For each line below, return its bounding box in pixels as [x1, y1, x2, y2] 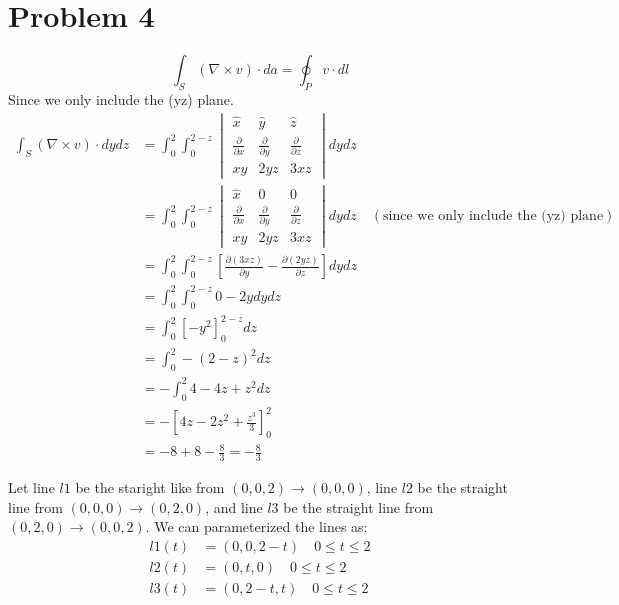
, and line [205, 496, 263, 517]
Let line [8, 477, 55, 498]
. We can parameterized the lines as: [145, 516, 368, 537]
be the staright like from [75, 477, 225, 498]
